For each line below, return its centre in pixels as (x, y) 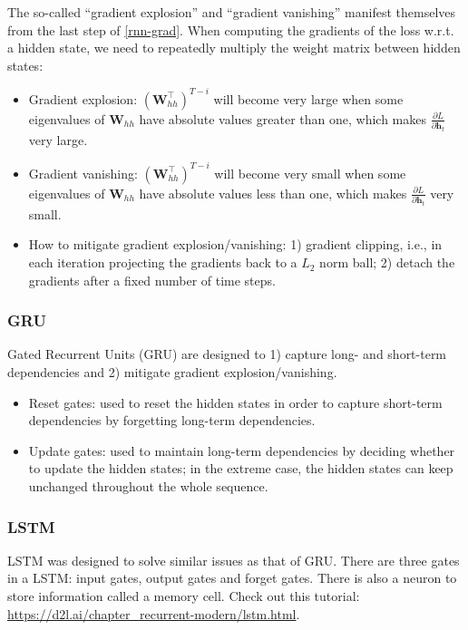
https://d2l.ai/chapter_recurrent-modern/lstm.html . (154, 613)
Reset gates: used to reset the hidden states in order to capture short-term (235, 402)
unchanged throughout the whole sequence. (148, 486)
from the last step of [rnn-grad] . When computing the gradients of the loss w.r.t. (231, 29)
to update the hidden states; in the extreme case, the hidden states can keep (241, 468)
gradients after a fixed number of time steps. (152, 280)
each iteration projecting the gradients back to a (163, 262)
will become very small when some (310, 173)
